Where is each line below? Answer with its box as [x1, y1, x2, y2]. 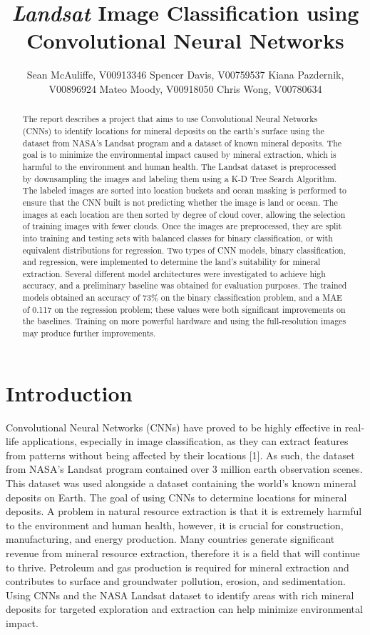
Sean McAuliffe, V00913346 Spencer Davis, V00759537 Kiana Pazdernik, [26, 67, 344, 82]
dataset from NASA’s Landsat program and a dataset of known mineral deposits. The [22, 136, 342, 149]
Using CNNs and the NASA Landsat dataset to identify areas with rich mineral [6, 587, 354, 602]
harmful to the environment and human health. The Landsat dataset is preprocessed [22, 160, 336, 172]
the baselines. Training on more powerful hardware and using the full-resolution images [22, 315, 346, 327]
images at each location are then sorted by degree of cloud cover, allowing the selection [22, 208, 346, 220]
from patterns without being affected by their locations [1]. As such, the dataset [6, 447, 355, 462]
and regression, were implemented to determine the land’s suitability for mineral [22, 256, 321, 268]
